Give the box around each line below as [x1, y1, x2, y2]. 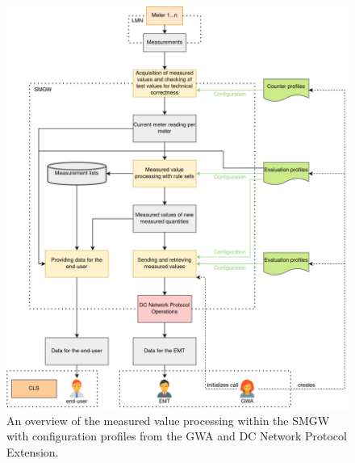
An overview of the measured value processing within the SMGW [6, 411, 330, 428]
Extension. [6, 443, 59, 460]
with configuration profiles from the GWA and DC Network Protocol [6, 427, 347, 444]
